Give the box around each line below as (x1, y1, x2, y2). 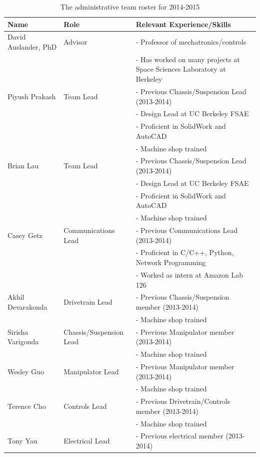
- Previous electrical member (135, 430, 223, 441)
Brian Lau (7, 160, 39, 171)
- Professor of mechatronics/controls (135, 37, 246, 47)
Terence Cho (7, 400, 46, 411)
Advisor (63, 37, 87, 47)
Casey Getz (7, 230, 42, 240)
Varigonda (7, 336, 39, 347)
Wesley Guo (7, 366, 44, 376)
